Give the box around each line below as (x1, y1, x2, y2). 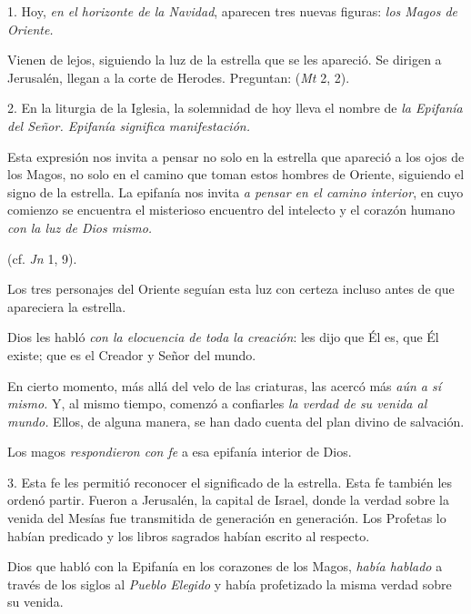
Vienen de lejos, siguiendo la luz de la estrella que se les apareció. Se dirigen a (7, 50, 442, 69)
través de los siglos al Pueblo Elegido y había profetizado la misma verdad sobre (7, 574, 452, 593)
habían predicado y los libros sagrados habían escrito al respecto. (7, 526, 370, 545)
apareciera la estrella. (7, 297, 126, 316)
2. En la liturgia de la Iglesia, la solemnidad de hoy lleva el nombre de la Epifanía (7, 98, 463, 117)
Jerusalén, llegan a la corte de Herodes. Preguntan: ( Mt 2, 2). (7, 67, 350, 86)
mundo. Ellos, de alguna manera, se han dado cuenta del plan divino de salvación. (7, 411, 465, 430)
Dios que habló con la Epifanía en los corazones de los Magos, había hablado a (7, 557, 443, 576)
